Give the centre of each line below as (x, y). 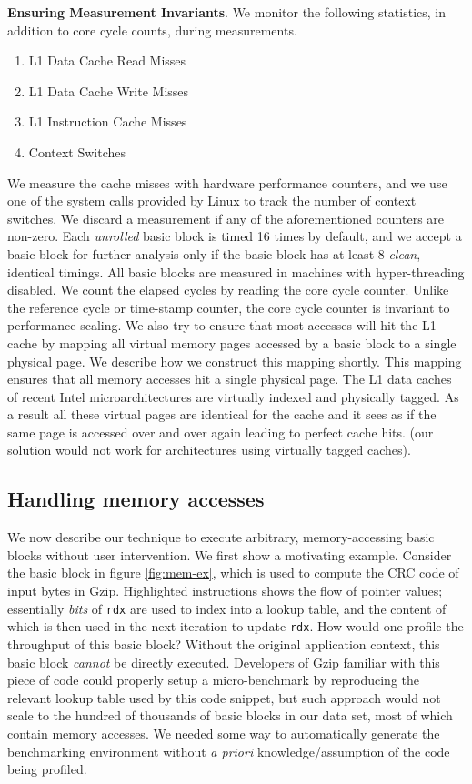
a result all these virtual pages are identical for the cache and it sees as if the (222, 414)
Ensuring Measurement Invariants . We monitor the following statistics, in (227, 12)
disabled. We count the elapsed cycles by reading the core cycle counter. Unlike (228, 290)
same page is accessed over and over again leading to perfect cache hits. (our (221, 432)
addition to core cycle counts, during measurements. (152, 30)
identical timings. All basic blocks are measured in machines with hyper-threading (236, 271)
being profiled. (47, 769)
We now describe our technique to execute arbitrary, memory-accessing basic (221, 537)
